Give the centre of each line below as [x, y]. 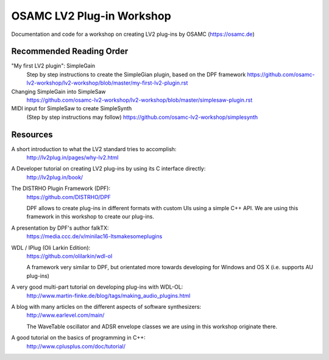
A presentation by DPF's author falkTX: [60, 228]
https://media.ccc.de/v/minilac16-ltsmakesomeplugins [94, 236]
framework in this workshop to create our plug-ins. [90, 217]
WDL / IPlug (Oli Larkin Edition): [51, 247]
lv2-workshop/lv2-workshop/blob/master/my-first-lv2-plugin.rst [107, 83]
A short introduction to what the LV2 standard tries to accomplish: [94, 149]
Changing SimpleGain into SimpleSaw [58, 91]
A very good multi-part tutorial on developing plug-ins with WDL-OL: [97, 287]
